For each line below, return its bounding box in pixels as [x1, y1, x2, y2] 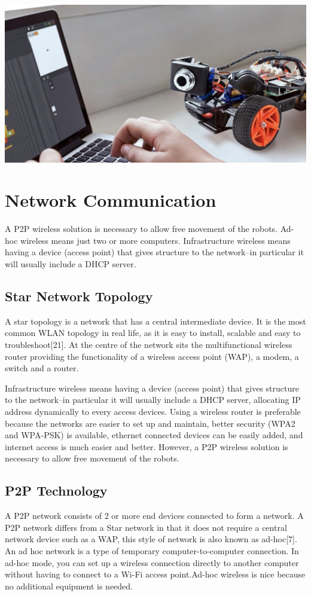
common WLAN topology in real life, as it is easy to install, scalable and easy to [5, 326, 301, 339]
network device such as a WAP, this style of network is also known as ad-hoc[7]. [5, 533, 297, 545]
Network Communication [5, 188, 217, 212]
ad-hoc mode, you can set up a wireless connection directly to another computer [5, 556, 299, 569]
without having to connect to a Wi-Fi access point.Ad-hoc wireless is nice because [5, 568, 306, 580]
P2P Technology [5, 481, 108, 500]
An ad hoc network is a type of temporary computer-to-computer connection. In [5, 544, 299, 557]
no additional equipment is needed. [5, 579, 133, 592]
